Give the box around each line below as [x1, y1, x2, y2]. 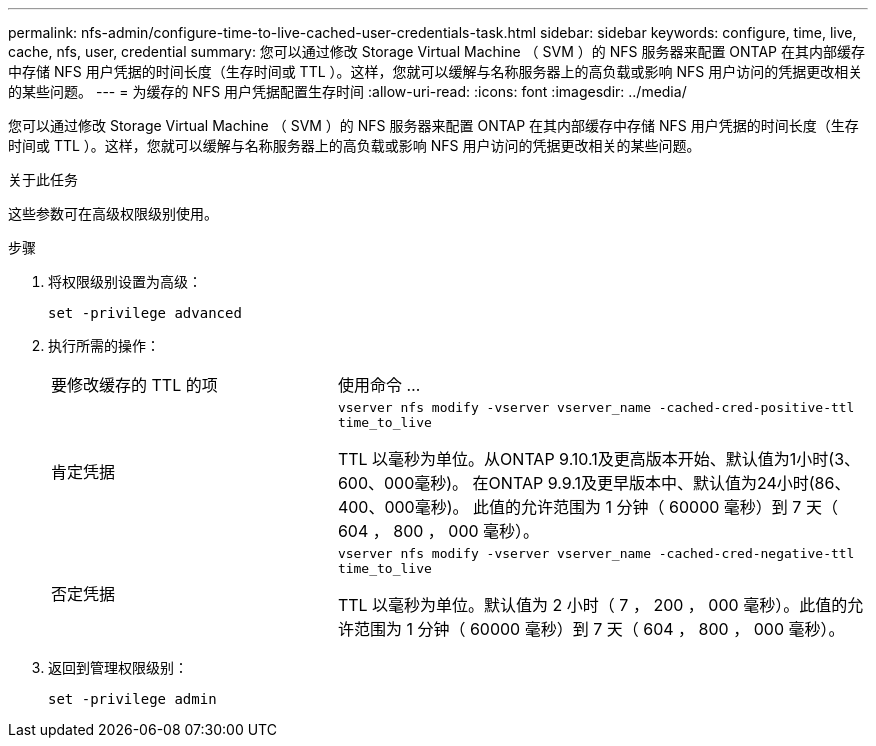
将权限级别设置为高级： [48, 273, 202, 290]
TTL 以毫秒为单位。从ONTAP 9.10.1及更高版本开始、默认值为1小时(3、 [337, 449, 861, 469]
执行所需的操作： [48, 337, 160, 354]
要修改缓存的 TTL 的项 [51, 375, 218, 395]
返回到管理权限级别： [48, 659, 188, 676]
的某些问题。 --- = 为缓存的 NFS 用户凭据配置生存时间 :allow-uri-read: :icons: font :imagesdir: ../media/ [8, 83, 687, 100]
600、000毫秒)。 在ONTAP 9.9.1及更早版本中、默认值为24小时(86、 [337, 473, 851, 493]
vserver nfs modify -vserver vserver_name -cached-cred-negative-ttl [337, 546, 855, 561]
